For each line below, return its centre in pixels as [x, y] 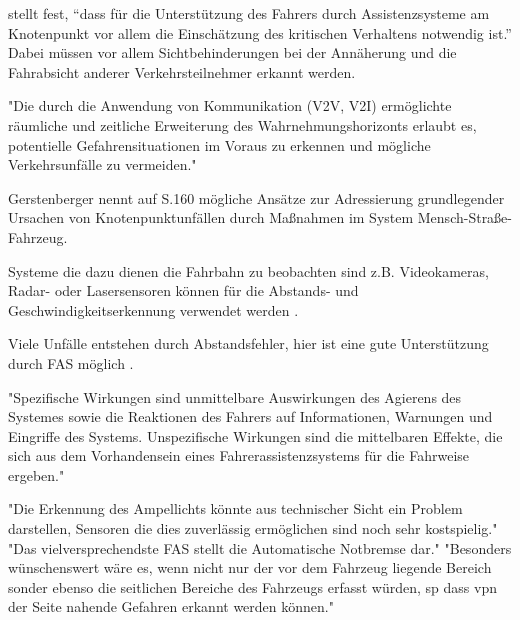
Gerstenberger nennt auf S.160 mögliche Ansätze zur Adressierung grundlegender [256, 197]
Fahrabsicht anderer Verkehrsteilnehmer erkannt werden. [182, 71]
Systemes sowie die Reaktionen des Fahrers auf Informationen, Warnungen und [250, 416]
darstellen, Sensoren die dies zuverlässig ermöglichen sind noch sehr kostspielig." [253, 528]
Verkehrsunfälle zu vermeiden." [102, 164]
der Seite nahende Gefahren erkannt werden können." [171, 606]
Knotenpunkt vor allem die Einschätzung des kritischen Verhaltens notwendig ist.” [260, 32]
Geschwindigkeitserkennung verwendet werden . [153, 309]
